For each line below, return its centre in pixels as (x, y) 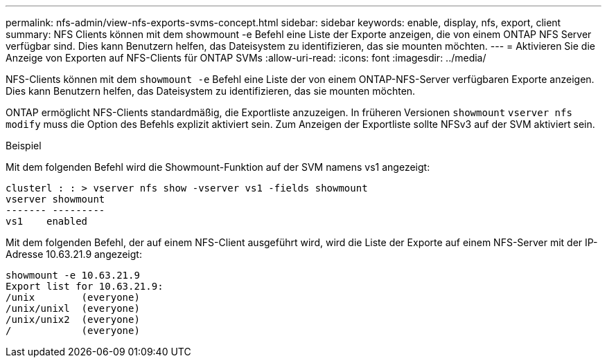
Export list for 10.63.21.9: (85, 286)
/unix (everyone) (73, 297)
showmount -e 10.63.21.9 (73, 275)
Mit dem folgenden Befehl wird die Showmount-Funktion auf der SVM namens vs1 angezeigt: (218, 167)
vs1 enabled (47, 221)
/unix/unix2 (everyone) (73, 319)
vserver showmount (55, 199)
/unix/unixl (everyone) (73, 308)
